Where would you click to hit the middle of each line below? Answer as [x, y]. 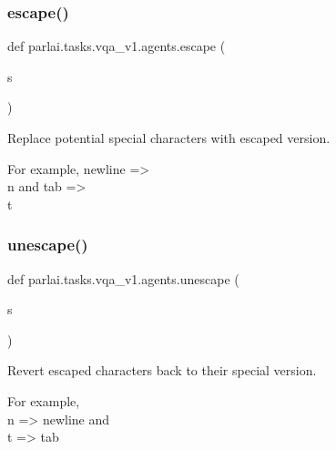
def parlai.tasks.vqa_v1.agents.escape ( [117, 46]
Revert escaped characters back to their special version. [162, 370]
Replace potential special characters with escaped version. [169, 138]
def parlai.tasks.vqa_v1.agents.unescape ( [123, 278]
